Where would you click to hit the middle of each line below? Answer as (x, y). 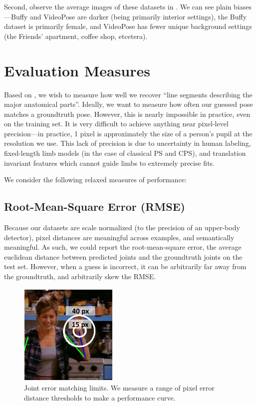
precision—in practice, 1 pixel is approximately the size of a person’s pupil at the (128, 133)
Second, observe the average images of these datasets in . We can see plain (118, 6)
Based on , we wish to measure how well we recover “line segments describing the (128, 94)
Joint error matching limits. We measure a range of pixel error (119, 387)
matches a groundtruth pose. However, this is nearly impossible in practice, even (127, 114)
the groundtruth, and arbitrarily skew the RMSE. (80, 276)
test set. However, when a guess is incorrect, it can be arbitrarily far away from (125, 266)
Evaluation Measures (77, 70)
